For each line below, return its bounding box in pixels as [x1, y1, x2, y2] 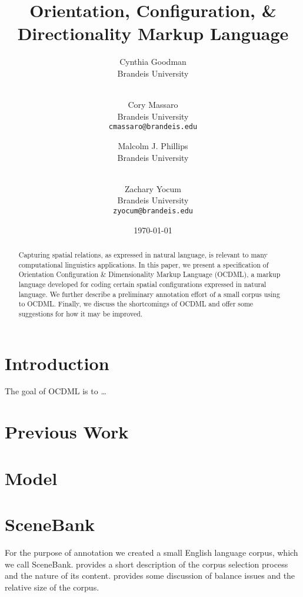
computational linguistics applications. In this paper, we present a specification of [18, 259, 269, 269]
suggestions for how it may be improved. [18, 308, 143, 318]
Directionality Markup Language [17, 21, 289, 45]
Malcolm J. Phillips [118, 139, 188, 151]
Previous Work [5, 420, 129, 444]
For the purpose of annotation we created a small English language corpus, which [5, 546, 298, 558]
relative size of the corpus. [5, 580, 99, 593]
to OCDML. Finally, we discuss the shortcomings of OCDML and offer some [18, 299, 254, 309]
